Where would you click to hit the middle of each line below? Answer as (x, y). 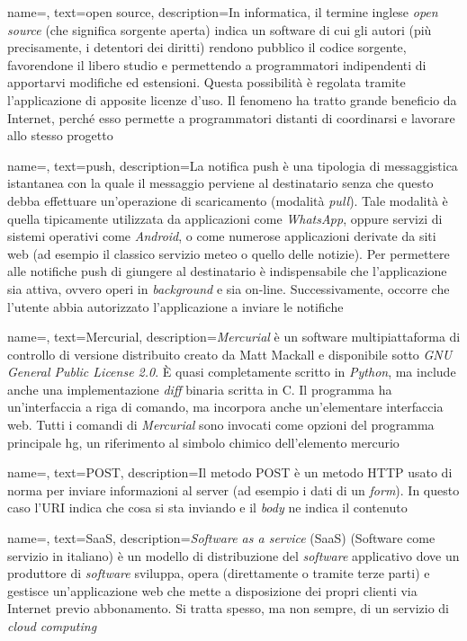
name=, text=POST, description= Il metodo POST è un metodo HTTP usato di (230, 472)
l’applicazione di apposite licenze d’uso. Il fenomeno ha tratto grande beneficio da (232, 99)
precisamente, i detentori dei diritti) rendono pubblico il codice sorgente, (207, 47)
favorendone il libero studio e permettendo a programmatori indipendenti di (217, 64)
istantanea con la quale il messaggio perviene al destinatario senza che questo (220, 183)
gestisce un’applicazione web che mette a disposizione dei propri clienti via (212, 590)
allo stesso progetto (60, 135)
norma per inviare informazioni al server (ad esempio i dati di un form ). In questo (233, 490)
